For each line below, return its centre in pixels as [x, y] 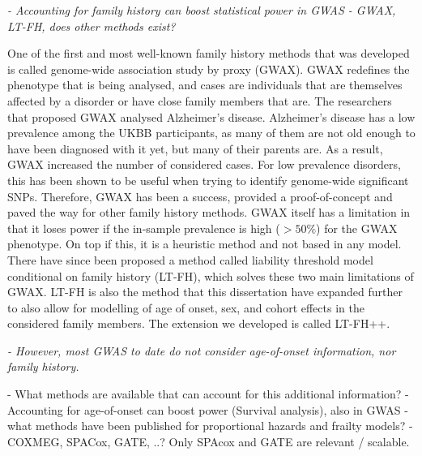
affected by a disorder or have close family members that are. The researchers [200, 100]
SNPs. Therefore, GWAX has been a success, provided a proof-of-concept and [200, 196]
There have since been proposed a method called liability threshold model [190, 259]
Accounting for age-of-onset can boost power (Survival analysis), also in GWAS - [208, 409]
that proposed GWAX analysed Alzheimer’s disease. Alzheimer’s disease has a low [211, 116]
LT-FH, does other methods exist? [92, 26]
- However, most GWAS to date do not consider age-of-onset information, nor [202, 350]
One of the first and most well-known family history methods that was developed [209, 53]
